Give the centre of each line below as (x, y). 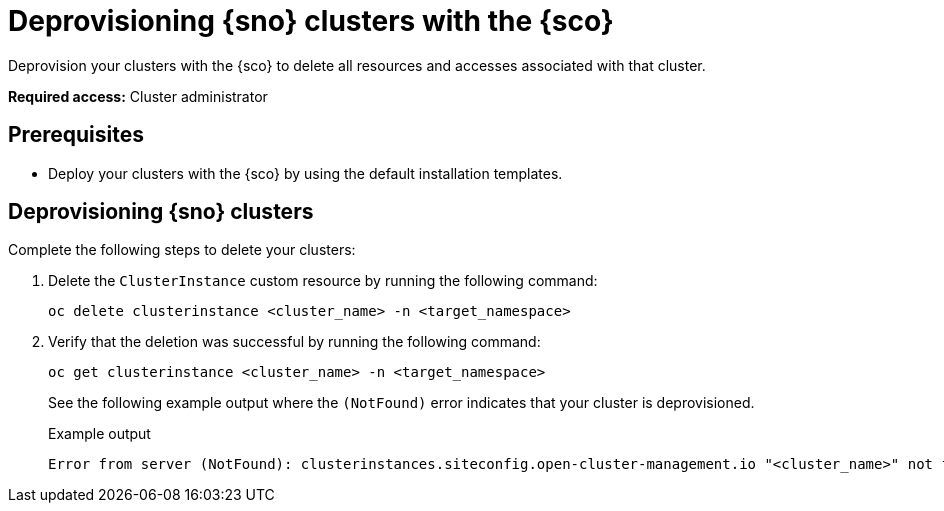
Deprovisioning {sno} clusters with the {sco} (311, 21)
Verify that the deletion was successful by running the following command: (294, 342)
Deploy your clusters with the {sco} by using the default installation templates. (305, 173)
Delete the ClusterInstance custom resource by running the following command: (323, 281)
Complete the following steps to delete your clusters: (182, 250)
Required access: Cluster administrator (138, 96)
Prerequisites (76, 135)
